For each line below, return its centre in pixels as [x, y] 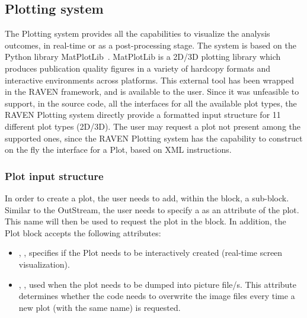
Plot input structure [54, 176]
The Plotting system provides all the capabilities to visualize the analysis [137, 33]
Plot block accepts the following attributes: [83, 232]
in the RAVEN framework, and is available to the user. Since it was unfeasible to [152, 91]
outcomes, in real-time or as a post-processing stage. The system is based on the [151, 45]
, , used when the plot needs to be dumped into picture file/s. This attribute [158, 284]
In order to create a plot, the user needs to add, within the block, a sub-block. [147, 197]
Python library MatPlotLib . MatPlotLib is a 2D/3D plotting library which [143, 57]
